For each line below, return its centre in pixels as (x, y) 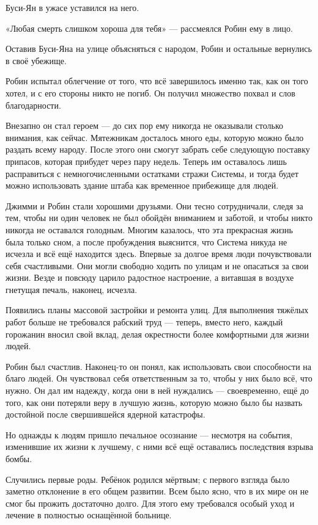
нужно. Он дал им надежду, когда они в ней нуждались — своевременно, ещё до (157, 390)
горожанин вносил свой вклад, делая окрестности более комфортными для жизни (157, 334)
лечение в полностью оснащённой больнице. (89, 515)
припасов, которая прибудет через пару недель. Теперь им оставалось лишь (146, 161)
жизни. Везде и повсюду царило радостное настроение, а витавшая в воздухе (150, 277)
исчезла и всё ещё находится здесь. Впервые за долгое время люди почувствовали (159, 254)
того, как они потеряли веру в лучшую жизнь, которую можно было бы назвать (154, 402)
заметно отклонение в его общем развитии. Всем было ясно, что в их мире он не (157, 491)
